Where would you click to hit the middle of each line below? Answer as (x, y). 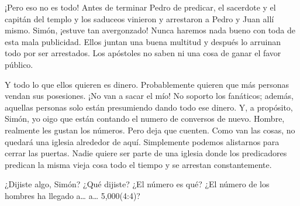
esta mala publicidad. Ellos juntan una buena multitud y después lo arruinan (143, 41)
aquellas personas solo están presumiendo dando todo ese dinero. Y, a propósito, (149, 107)
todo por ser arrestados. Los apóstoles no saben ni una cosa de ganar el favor (143, 53)
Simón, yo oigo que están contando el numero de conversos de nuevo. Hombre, (145, 119)
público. (19, 64)
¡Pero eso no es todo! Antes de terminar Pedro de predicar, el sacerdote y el (140, 7)
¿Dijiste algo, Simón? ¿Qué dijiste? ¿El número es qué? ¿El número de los (137, 184)
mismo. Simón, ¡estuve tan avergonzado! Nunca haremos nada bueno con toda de (150, 30)
